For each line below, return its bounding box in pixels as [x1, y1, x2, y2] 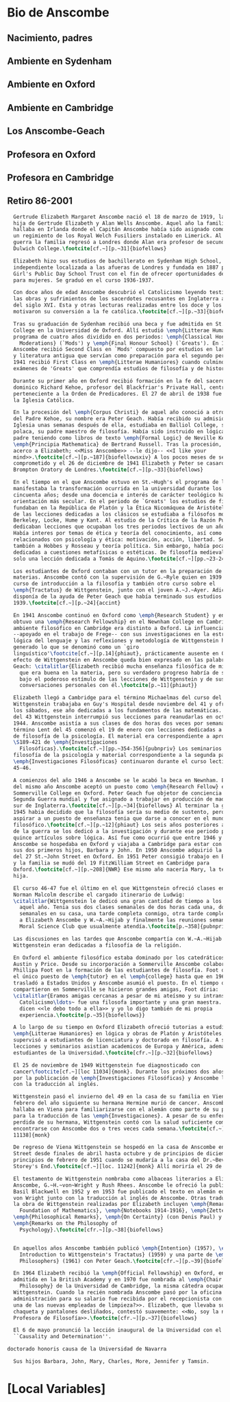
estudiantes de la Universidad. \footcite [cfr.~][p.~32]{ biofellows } [13, 1049, 213, 1056]
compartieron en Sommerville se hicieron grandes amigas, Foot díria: [13, 986, 219, 993]
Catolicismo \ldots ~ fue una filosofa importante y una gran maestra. [19, 999, 222, 1006]
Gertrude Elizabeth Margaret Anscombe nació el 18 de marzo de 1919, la [13, 213, 225, 220]
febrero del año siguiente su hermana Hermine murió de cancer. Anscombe [13, 1100, 228, 1107]
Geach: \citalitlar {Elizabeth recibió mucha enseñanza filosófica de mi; [13, 663, 228, 670]
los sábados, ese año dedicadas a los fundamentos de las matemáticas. [13, 708, 222, 714]
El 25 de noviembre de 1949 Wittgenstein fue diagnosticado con [13, 1061, 201, 1069]
